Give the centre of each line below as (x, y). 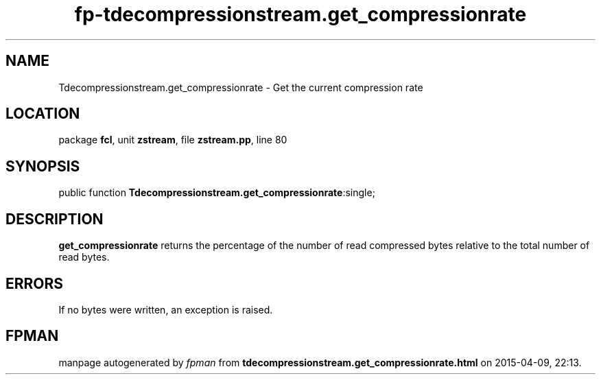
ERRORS (35, 283)
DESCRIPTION (55, 219)
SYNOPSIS (43, 166)
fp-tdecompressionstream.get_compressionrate (300, 14)
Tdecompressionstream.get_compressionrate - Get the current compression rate (241, 87)
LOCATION (43, 114)
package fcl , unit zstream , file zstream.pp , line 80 (173, 140)
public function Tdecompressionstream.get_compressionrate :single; (217, 193)
